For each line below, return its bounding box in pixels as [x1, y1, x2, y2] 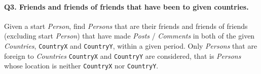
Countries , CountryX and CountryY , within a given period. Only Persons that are [4, 40, 257, 51]
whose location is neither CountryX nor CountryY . [4, 60, 159, 71]
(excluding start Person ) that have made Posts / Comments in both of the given [4, 30, 255, 41]
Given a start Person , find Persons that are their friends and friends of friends [4, 20, 248, 31]
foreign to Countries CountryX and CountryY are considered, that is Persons [4, 50, 241, 61]
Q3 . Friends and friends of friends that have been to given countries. [4, 1, 249, 12]
